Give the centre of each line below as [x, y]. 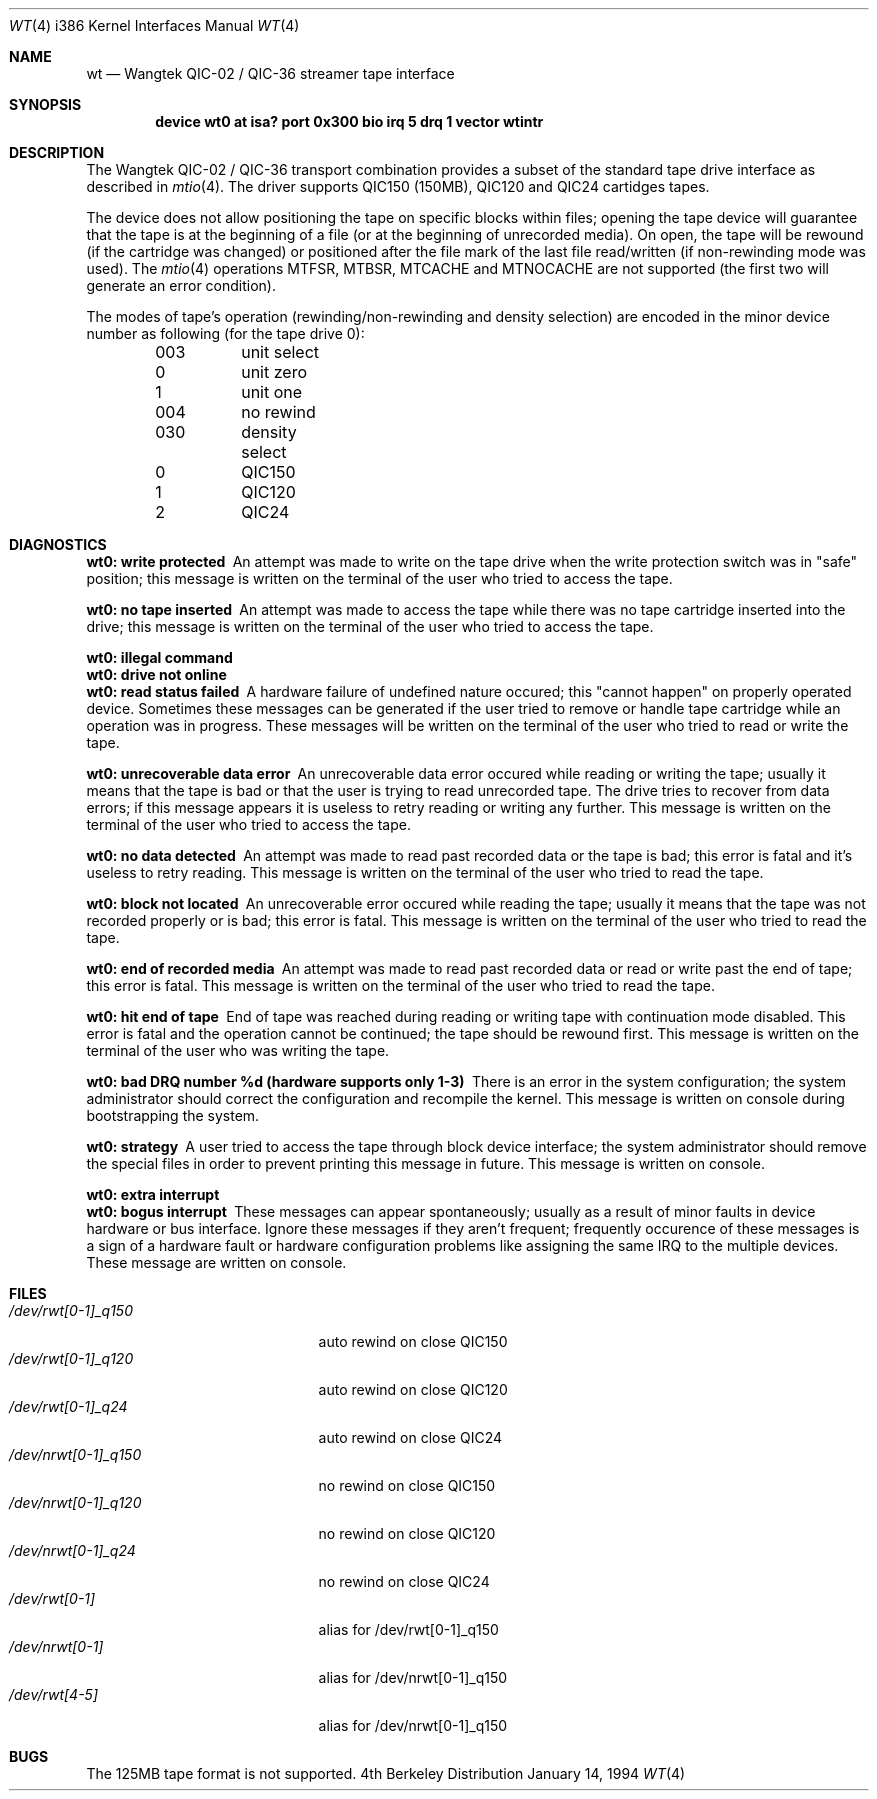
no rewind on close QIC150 [407, 1485]
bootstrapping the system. [173, 1115]
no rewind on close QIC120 [407, 1533]
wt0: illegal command [159, 657]
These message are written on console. [216, 1262]
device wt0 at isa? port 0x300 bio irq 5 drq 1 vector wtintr [349, 121]
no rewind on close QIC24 [404, 1581]
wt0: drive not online [156, 674]
